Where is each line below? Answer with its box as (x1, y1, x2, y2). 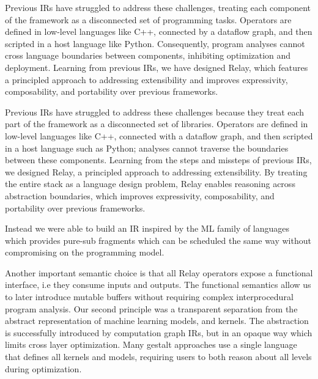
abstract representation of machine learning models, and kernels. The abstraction (5, 314, 309, 327)
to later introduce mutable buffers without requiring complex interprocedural (5, 290, 294, 303)
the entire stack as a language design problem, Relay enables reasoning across (5, 177, 295, 190)
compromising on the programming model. (5, 246, 165, 259)
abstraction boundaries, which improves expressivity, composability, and (5, 189, 275, 202)
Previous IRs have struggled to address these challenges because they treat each (5, 105, 305, 118)
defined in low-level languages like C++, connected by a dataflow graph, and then (5, 25, 312, 38)
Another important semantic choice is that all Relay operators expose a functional (5, 266, 313, 279)
